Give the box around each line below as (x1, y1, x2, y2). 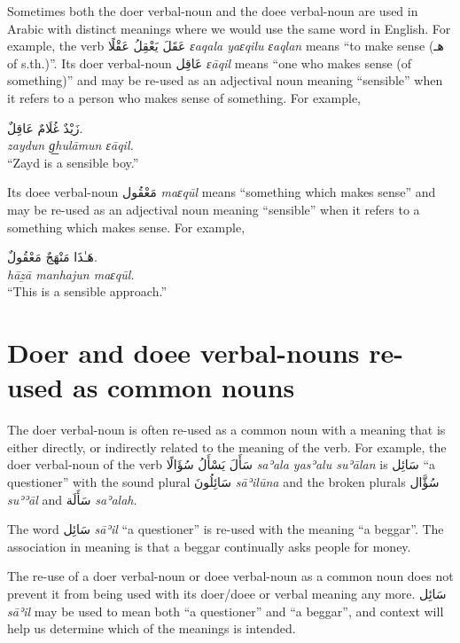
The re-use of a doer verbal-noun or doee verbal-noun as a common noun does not (7, 567, 454, 585)
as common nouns (72, 369, 295, 405)
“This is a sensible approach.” (7, 282, 167, 301)
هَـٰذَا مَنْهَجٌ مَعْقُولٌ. (7, 247, 97, 266)
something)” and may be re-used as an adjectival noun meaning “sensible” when (7, 71, 443, 90)
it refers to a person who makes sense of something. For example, (7, 88, 361, 106)
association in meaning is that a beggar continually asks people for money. (7, 537, 411, 555)
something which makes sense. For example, (7, 217, 246, 236)
